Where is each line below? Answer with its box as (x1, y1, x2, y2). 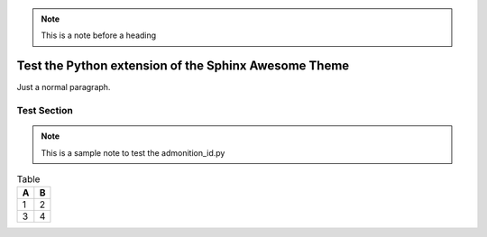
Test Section (16, 105, 74, 117)
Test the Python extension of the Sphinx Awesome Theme (16, 59, 350, 74)
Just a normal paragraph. (16, 82, 111, 93)
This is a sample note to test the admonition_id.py (41, 147, 225, 158)
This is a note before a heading (41, 30, 157, 41)
